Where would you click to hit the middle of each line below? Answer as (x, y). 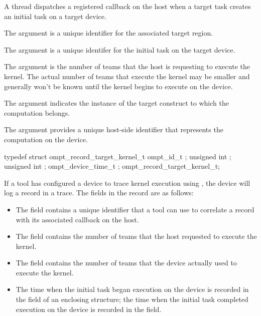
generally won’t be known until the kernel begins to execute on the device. (118, 86)
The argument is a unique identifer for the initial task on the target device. (120, 49)
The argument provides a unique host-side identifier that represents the (114, 129)
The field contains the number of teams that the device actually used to (126, 263)
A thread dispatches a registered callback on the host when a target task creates (127, 6)
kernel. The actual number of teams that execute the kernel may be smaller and (127, 76)
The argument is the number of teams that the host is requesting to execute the (127, 66)
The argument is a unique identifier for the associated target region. (109, 33)
